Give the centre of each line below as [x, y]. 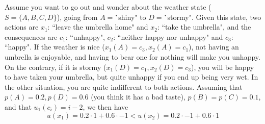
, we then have [105, 106]
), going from [77, 17]
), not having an [214, 47]
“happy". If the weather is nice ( [55, 47]
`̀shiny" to [130, 17]
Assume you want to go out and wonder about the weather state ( [108, 7]
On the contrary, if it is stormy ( [56, 67]
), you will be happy [222, 67]
